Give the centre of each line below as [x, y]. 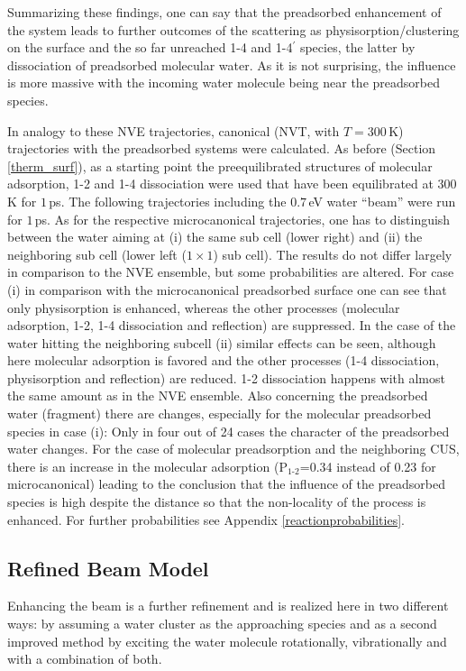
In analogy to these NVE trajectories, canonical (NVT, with [174, 130]
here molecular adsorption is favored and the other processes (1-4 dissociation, [224, 360]
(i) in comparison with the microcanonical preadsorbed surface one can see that [227, 289]
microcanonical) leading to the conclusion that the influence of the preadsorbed [227, 484]
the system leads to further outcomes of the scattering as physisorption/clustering [233, 29]
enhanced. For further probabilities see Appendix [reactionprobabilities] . [206, 519]
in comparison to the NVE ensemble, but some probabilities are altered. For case [231, 272]
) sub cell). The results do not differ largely [333, 254]
